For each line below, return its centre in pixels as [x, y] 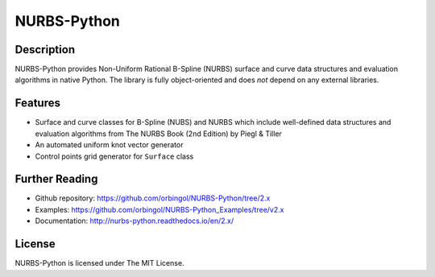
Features [37, 103]
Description [45, 50]
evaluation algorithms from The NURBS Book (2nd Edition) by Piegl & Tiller [158, 134]
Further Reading [56, 179]
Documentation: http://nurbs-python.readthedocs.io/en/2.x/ [135, 221]
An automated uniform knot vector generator [109, 145]
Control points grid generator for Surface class [114, 156]
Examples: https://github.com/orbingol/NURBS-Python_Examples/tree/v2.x [159, 209]
